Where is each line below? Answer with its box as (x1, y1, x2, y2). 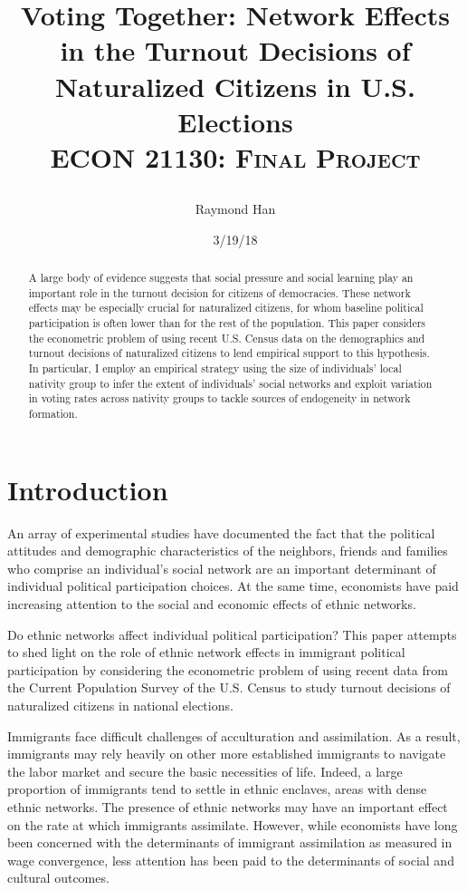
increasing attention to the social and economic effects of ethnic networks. (7, 594, 416, 613)
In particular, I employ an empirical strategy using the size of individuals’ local (28, 361, 402, 376)
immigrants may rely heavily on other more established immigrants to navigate (7, 744, 446, 763)
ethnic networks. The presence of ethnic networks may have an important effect (7, 797, 448, 816)
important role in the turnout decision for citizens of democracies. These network (28, 285, 411, 300)
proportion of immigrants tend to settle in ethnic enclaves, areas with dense (7, 779, 427, 798)
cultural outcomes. (7, 868, 110, 887)
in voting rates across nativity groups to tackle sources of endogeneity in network (28, 391, 411, 406)
